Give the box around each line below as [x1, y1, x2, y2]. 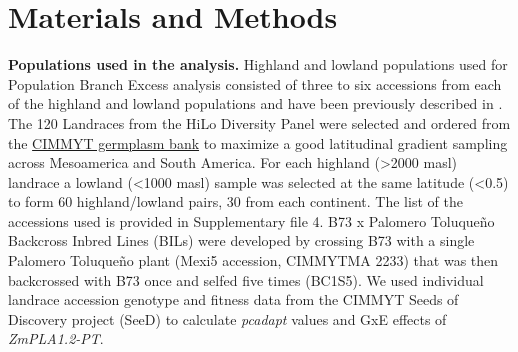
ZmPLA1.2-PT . [8, 328, 104, 349]
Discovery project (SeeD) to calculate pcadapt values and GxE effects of [8, 308, 447, 329]
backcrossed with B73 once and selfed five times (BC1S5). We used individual [8, 269, 484, 290]
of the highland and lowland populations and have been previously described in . [8, 93, 503, 114]
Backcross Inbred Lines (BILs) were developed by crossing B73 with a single [8, 230, 475, 251]
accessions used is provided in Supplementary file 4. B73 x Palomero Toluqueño [8, 210, 495, 231]
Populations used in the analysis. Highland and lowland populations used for [8, 54, 508, 75]
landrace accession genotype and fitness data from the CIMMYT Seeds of [8, 289, 459, 310]
